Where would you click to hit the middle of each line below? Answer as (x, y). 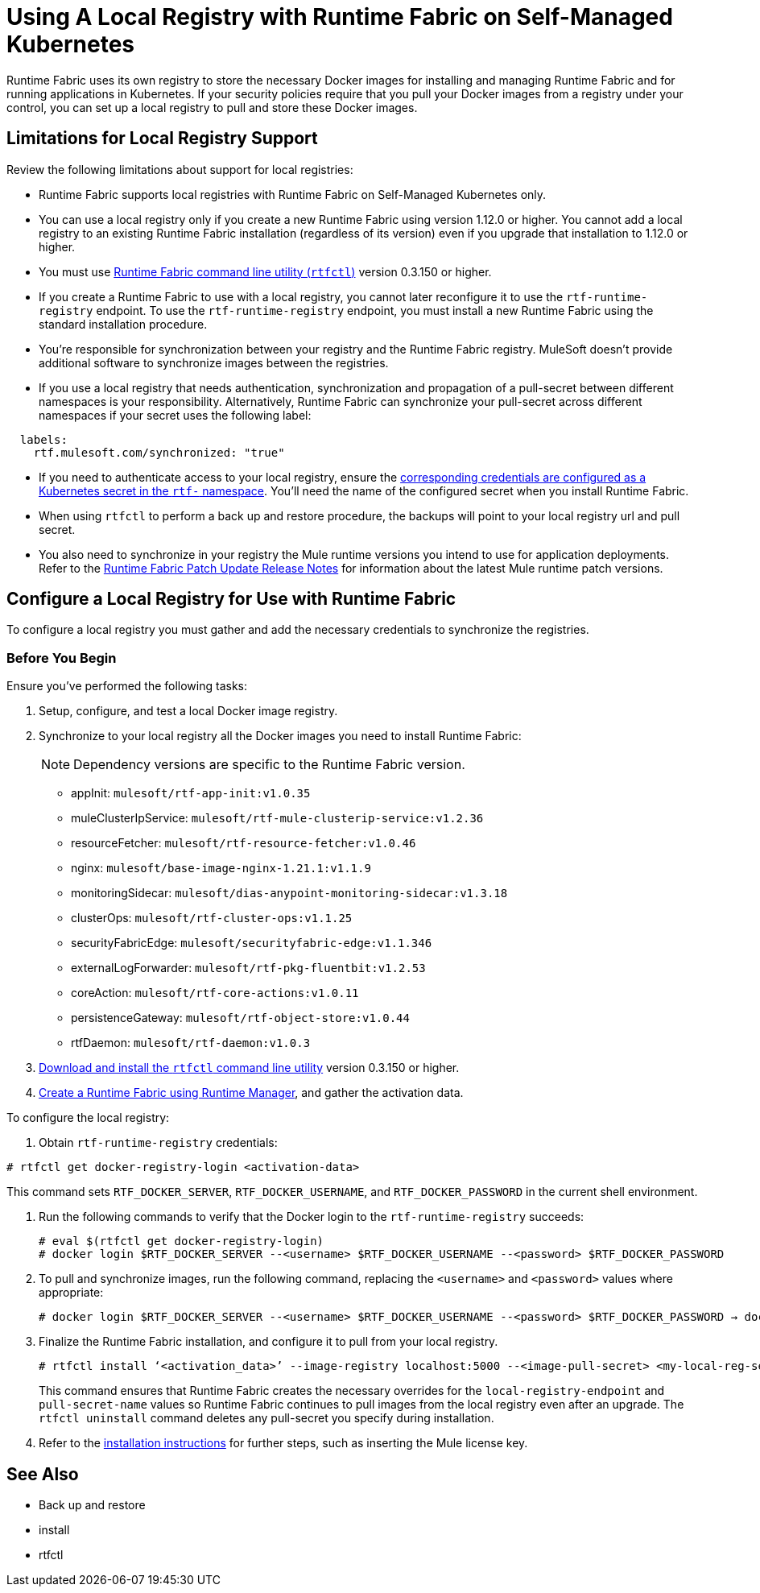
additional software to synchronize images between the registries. (214, 362)
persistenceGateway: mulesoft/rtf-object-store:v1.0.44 (240, 1018)
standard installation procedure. (123, 324)
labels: (43, 439)
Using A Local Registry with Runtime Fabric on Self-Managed (340, 17)
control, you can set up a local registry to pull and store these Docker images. (212, 107)
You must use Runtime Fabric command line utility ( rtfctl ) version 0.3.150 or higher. (265, 271)
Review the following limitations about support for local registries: (180, 169)
